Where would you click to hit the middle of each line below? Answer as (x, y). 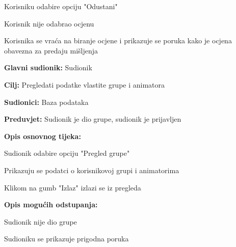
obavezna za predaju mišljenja (51, 50)
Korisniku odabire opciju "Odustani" (61, 6)
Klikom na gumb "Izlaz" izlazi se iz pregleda (73, 187)
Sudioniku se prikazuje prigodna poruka (67, 239)
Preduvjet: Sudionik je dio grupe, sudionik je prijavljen (93, 119)
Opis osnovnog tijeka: (43, 136)
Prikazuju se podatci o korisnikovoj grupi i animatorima (92, 170)
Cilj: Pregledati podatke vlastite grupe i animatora (85, 84)
